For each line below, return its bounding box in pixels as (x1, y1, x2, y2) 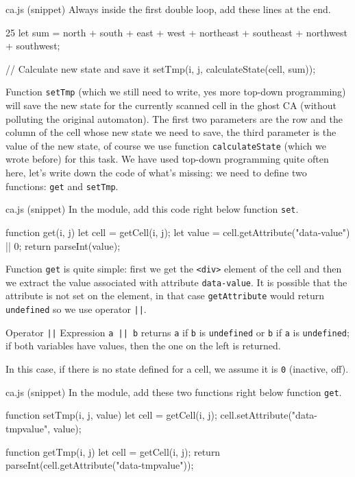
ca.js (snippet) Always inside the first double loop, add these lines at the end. (5, 2, 331, 16)
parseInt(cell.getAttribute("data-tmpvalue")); (5, 458, 194, 472)
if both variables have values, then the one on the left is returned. (5, 338, 281, 353)
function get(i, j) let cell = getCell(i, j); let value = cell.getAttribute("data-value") (5, 224, 350, 239)
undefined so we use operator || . (5, 302, 147, 316)
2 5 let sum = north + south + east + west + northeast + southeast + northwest (5, 25, 347, 39)
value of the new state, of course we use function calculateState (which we (5, 138, 326, 152)
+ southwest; (5, 38, 60, 53)
